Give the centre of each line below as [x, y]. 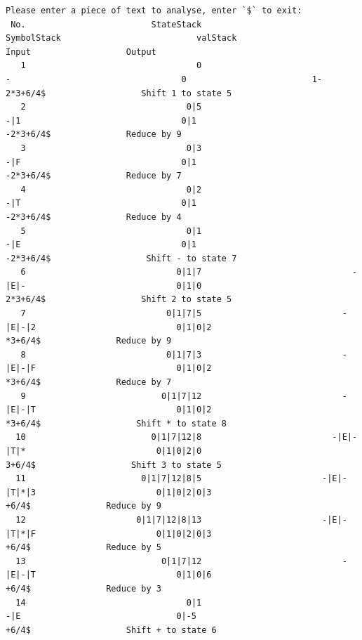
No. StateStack [106, 24]
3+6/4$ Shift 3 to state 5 [114, 465]
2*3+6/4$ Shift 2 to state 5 [119, 300]
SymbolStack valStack [121, 38]
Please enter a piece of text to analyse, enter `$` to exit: [154, 11]
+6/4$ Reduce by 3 [83, 588]
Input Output [81, 52]
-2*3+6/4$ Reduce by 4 [94, 217]
